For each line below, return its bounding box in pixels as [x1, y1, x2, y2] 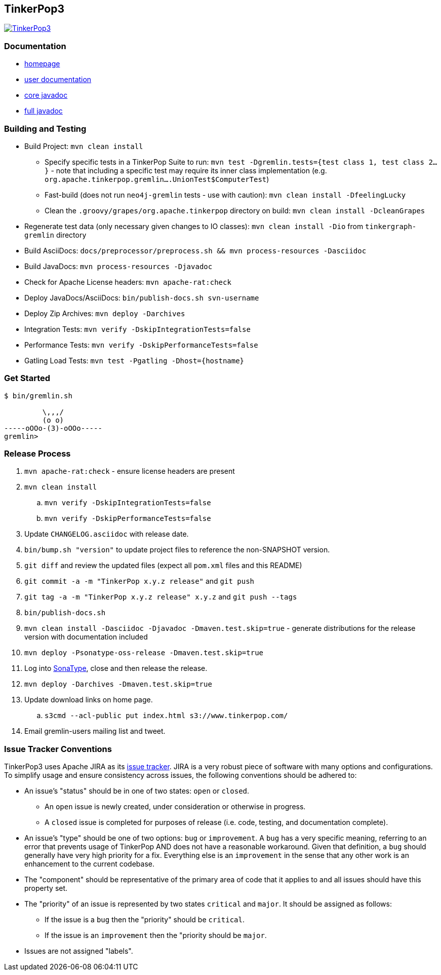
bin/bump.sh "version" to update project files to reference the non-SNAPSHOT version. [24, 545, 330, 554]
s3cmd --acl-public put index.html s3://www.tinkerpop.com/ [45, 711, 288, 720]
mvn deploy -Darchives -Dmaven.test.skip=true [24, 680, 212, 689]
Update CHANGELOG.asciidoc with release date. [24, 530, 189, 539]
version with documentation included [24, 632, 148, 642]
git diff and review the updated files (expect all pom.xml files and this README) [24, 561, 302, 570]
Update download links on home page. [24, 695, 153, 704]
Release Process [4, 448, 71, 459]
